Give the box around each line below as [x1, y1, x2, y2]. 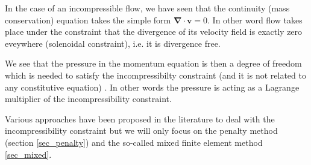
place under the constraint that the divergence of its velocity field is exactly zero [5, 25, 303, 38]
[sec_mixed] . [5, 148, 52, 160]
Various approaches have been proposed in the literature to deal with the [5, 112, 275, 125]
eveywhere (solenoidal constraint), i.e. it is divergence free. [5, 37, 221, 49]
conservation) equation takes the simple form [5, 13, 171, 26]
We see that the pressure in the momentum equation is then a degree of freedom [5, 57, 302, 70]
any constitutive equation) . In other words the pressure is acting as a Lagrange [5, 80, 300, 93]
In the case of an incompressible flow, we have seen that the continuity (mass [5, 2, 290, 14]
